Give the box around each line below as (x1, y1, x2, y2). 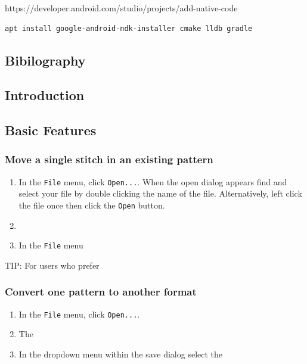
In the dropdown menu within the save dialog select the (18, 347, 223, 360)
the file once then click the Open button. (18, 199, 165, 211)
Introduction (5, 86, 85, 104)
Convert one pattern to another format (5, 284, 197, 299)
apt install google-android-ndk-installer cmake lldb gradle (5, 24, 253, 33)
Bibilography (5, 51, 86, 69)
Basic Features (5, 121, 97, 139)
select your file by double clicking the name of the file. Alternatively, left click (18, 187, 302, 200)
